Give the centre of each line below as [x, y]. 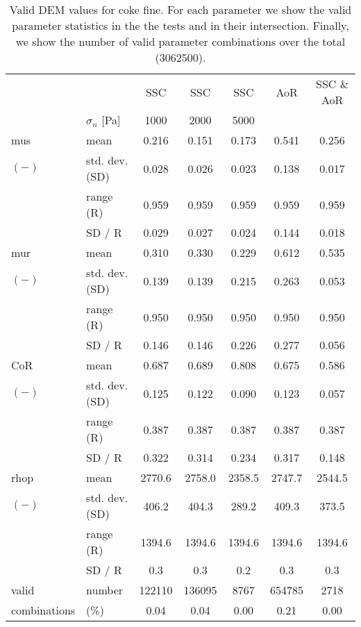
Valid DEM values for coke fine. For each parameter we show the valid [180, 9]
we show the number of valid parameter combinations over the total [180, 41]
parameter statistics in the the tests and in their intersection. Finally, [180, 25]
